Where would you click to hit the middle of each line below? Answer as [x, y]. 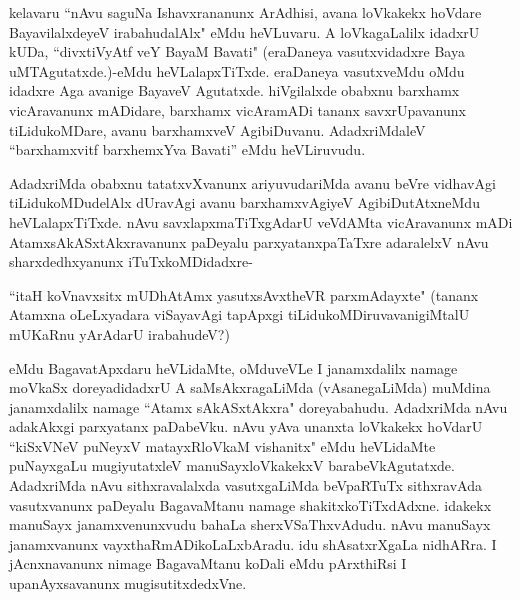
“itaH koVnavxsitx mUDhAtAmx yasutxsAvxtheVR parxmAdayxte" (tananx [244, 294]
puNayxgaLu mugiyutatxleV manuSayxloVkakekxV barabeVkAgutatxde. [232, 465]
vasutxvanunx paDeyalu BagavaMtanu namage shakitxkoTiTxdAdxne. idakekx [250, 504]
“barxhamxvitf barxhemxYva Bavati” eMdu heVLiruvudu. [187, 149]
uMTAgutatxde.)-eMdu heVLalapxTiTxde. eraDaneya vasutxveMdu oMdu [237, 70]
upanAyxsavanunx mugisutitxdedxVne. [128, 583]
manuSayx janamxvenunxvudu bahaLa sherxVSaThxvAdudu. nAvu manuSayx [250, 524]
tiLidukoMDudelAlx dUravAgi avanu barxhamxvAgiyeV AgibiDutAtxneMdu [244, 202]
